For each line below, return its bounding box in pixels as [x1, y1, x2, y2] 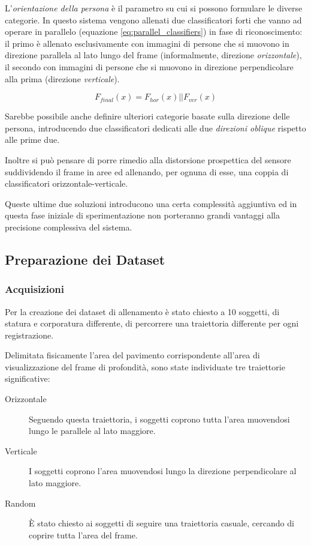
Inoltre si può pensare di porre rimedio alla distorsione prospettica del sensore [5, 153, 291, 166]
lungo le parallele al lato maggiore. [29, 424, 156, 437]
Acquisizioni [5, 282, 64, 297]
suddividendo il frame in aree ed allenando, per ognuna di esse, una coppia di [5, 165, 289, 178]
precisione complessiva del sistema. [5, 220, 132, 233]
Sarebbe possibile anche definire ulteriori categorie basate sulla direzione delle [5, 110, 290, 122]
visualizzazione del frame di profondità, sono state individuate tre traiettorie [5, 360, 285, 373]
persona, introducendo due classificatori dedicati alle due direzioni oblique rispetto [5, 121, 306, 134]
